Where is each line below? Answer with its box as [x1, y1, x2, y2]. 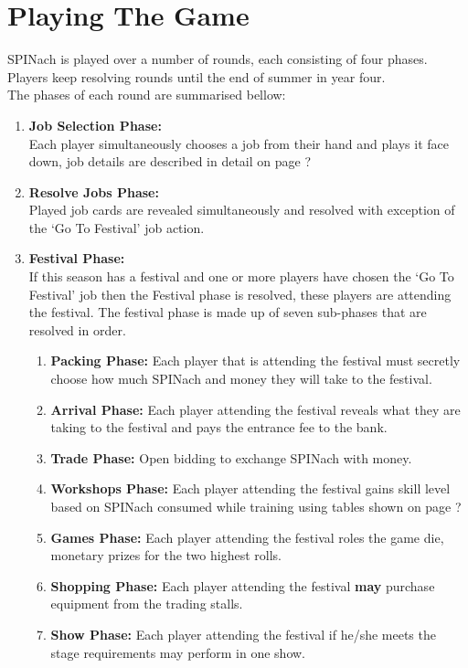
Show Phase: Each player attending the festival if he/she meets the [50, 624, 436, 643]
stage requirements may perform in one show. [50, 642, 306, 662]
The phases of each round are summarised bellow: [7, 85, 286, 104]
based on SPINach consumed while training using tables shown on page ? [50, 497, 462, 515]
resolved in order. [28, 320, 126, 339]
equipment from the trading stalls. [50, 594, 243, 613]
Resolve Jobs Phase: [28, 182, 159, 201]
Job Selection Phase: [28, 115, 162, 134]
